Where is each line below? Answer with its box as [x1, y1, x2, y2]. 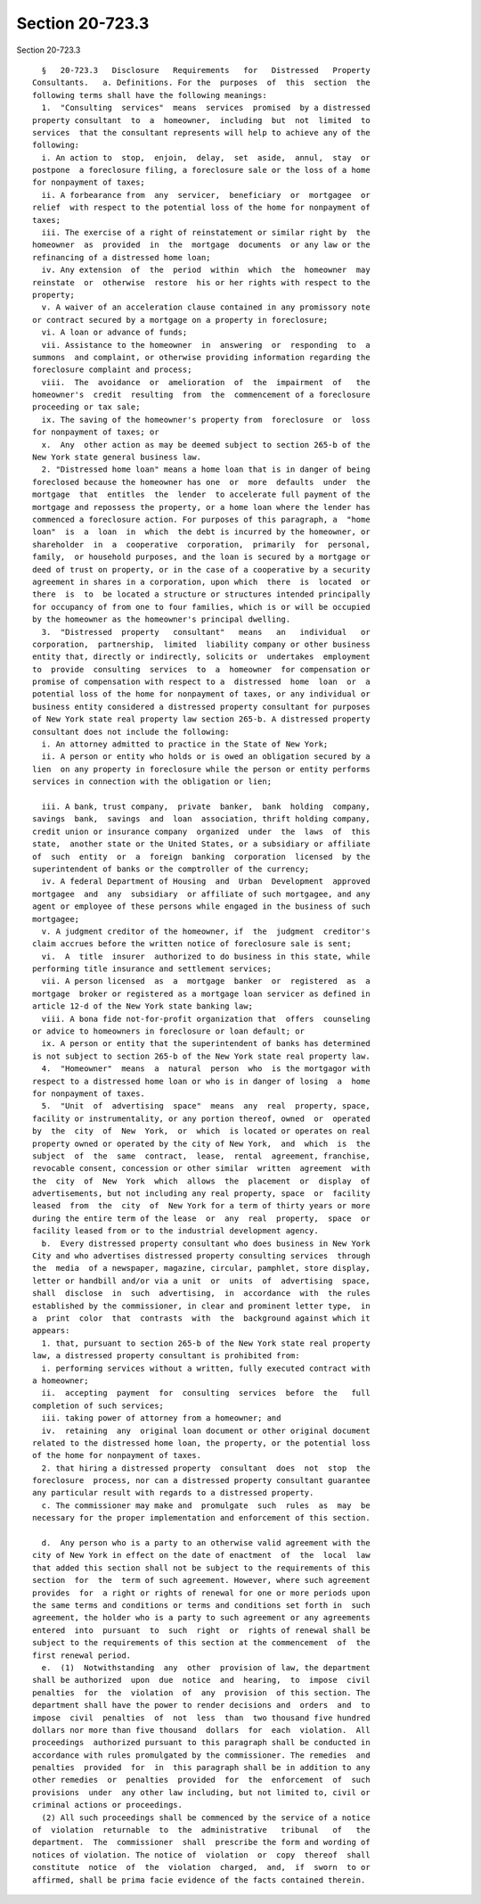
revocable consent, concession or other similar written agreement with [32, 1164, 371, 1174]
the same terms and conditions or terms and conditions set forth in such [32, 1600, 371, 1610]
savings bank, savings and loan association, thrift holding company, [32, 814, 371, 824]
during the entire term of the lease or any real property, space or [32, 1213, 371, 1224]
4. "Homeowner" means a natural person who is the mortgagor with [41, 1064, 371, 1074]
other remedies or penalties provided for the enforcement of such [32, 1775, 371, 1785]
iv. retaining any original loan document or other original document [41, 1425, 371, 1436]
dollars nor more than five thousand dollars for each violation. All [32, 1725, 371, 1735]
